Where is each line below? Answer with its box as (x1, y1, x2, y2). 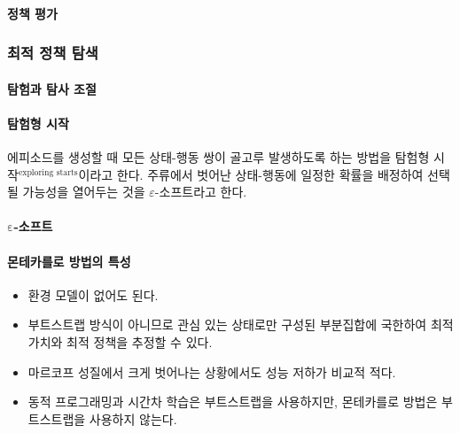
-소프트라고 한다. (154, 182, 247, 201)
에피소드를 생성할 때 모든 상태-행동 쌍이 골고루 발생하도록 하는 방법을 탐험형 (7, 148, 430, 166)
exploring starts (18, 167, 78, 177)
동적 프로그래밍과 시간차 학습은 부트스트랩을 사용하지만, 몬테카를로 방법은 (27, 392, 438, 411)
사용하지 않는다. (89, 409, 177, 428)
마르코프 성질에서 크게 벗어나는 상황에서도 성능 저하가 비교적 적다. (27, 362, 396, 381)
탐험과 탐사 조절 (7, 79, 97, 97)
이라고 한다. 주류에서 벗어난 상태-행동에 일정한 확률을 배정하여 (78, 165, 424, 183)
